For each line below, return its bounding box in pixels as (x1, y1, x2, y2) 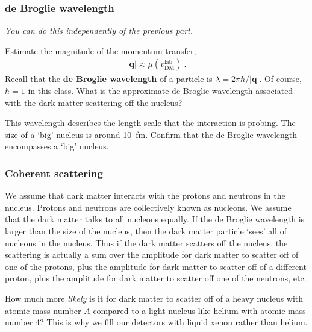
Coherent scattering (5, 165, 103, 180)
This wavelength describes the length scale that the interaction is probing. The (5, 116, 296, 129)
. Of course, (259, 72, 302, 85)
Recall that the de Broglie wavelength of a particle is (5, 72, 213, 85)
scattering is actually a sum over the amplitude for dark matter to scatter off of (5, 248, 299, 261)
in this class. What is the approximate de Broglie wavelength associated (28, 84, 293, 97)
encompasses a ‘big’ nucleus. (5, 140, 109, 152)
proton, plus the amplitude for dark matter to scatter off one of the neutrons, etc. (5, 272, 307, 284)
